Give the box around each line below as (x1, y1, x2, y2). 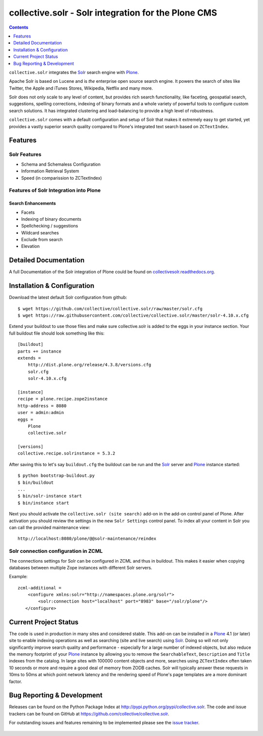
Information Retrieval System (21, 168, 79, 174)
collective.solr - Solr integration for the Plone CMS (9, 7, 217, 18)
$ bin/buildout (18, 480, 54, 485)
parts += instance (18, 348, 62, 354)
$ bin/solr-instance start (18, 493, 82, 499)
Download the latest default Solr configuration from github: (9, 295, 128, 301)
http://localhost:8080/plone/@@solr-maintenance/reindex (18, 536, 157, 542)
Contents (9, 24, 29, 30)
